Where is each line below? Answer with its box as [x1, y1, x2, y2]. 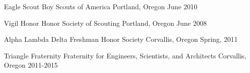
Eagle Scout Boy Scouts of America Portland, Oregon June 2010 [4, 1, 198, 11]
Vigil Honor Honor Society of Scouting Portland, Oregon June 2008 [4, 18, 207, 28]
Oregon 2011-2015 [4, 60, 58, 70]
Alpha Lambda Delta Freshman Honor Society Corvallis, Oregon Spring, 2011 [4, 34, 238, 44]
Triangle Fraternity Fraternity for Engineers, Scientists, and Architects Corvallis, [4, 50, 247, 60]
